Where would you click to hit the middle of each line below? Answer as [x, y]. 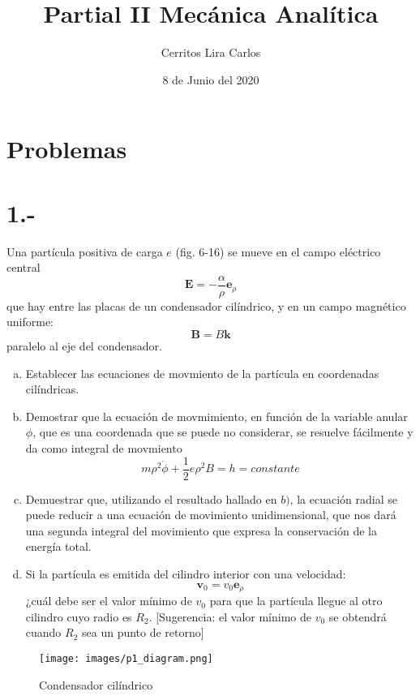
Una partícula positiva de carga [85, 251]
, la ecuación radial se [343, 498]
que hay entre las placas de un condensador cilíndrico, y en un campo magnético [206, 305]
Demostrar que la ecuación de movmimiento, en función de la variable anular [216, 416]
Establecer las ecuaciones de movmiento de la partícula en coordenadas [202, 373]
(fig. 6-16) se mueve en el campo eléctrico [278, 251]
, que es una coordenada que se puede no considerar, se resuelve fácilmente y [223, 432]
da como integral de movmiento [104, 448]
